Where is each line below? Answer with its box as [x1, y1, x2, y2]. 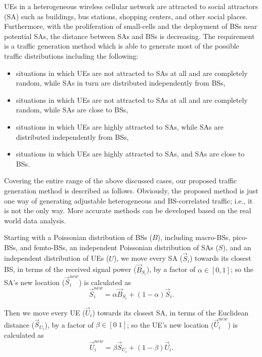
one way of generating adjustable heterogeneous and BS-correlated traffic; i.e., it [4, 195, 253, 206]
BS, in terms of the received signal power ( [4, 264, 137, 274]
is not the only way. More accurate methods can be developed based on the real [4, 205, 251, 216]
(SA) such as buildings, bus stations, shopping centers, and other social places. [4, 11, 248, 21]
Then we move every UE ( [4, 307, 85, 318]
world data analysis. [4, 215, 66, 225]
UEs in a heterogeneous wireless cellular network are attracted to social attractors [4, 1, 258, 11]
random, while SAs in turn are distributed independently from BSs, [16, 77, 226, 88]
